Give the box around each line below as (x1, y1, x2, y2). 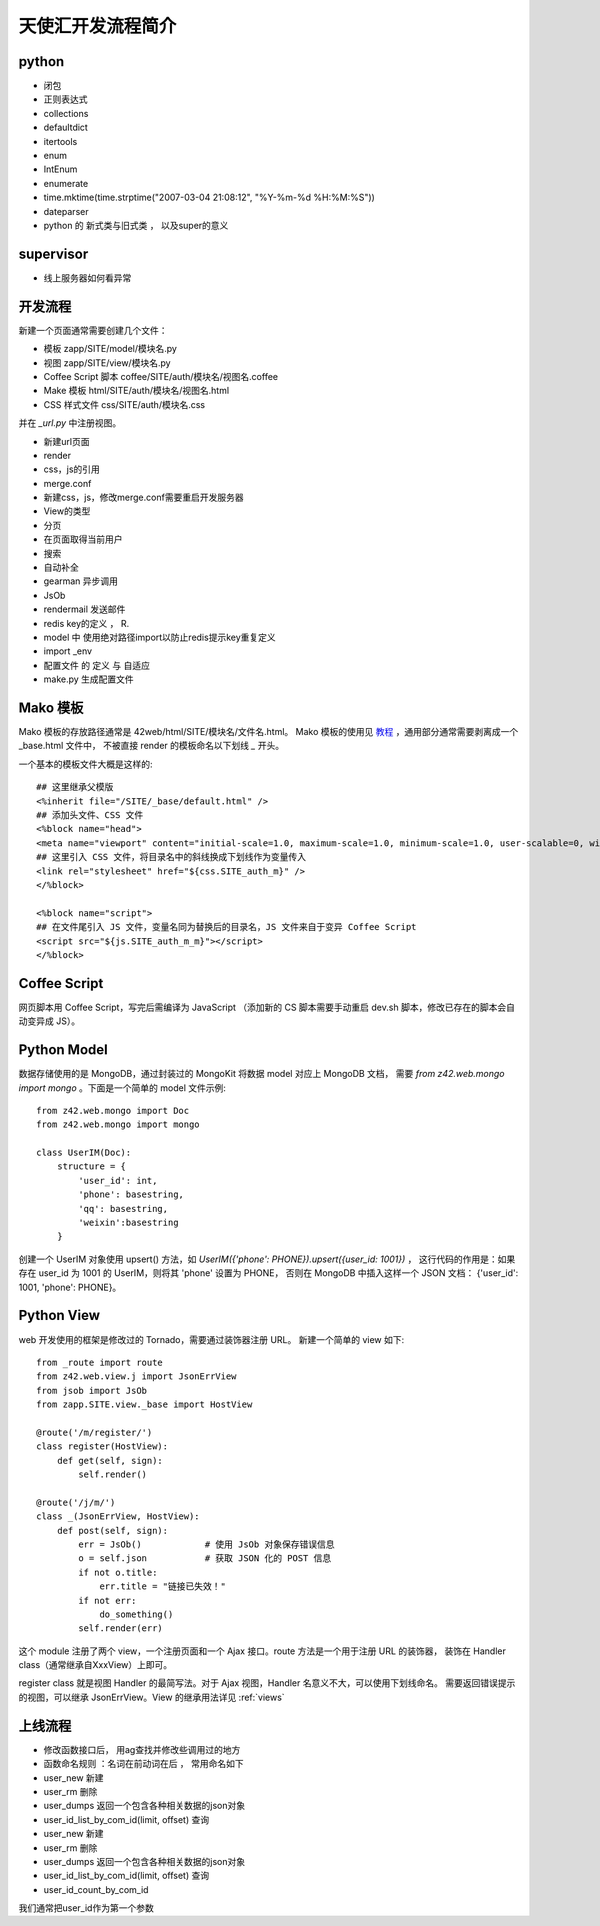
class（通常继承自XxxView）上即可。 (18, 1659, 173, 1671)
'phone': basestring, (78, 1189, 185, 1200)
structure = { (56, 1161, 127, 1172)
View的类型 (43, 505, 91, 517)
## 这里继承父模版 (36, 781, 114, 793)
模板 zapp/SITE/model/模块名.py (43, 343, 177, 355)
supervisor (18, 245, 89, 262)
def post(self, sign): (56, 1525, 169, 1536)
